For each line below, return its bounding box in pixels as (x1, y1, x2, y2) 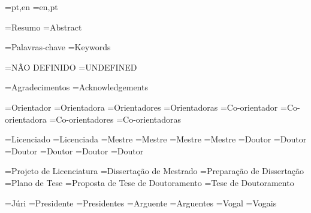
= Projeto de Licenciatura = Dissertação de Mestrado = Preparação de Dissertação (5, 165, 304, 177)
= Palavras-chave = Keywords (5, 41, 111, 53)
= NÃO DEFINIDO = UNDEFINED (5, 60, 137, 73)
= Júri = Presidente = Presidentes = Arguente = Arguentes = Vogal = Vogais (5, 196, 277, 209)
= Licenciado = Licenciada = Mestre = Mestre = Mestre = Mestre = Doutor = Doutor (5, 133, 307, 145)
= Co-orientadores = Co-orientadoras (49, 112, 182, 125)
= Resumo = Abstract (5, 20, 82, 33)
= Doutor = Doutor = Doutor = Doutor (5, 144, 144, 157)
